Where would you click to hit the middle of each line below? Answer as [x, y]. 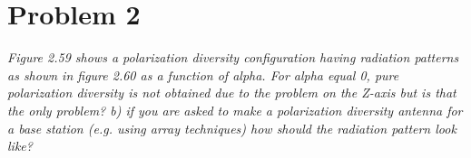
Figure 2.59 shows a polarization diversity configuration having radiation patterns [233, 57]
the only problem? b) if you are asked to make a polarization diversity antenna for [235, 110]
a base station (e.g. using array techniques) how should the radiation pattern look [232, 128]
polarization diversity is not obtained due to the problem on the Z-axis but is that [232, 93]
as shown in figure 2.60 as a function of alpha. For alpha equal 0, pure [203, 74]
